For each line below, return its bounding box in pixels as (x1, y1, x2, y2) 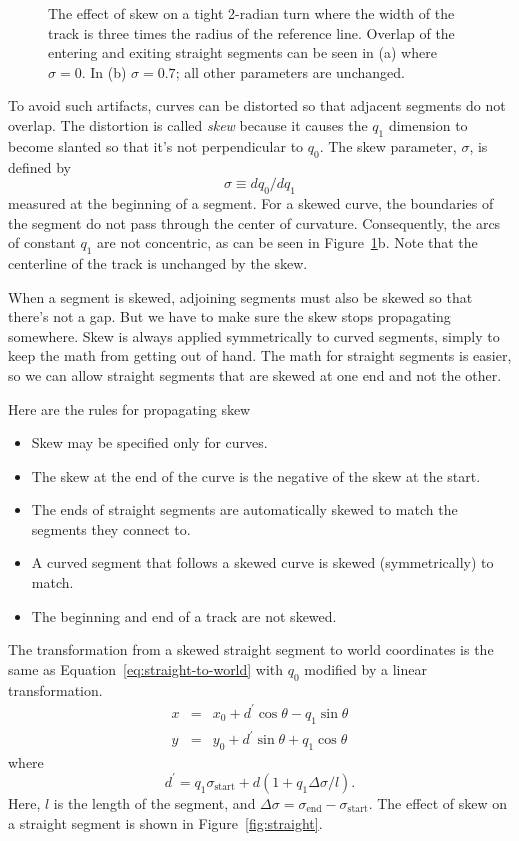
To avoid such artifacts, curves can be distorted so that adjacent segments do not (8, 95, 506, 116)
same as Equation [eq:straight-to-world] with (8, 658, 284, 679)
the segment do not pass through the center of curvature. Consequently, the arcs (8, 212, 501, 233)
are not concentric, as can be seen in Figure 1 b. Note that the (97, 232, 478, 253)
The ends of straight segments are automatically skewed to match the (31, 499, 458, 520)
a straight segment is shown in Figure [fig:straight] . (8, 812, 323, 833)
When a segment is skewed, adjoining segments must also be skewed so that (8, 286, 473, 307)
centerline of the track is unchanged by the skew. (8, 252, 308, 273)
